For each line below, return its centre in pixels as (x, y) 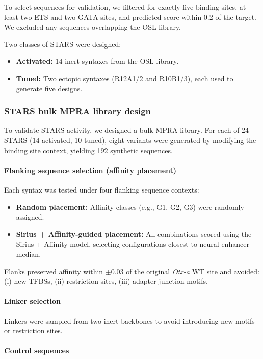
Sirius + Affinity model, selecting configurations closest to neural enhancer (133, 244)
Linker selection (32, 301)
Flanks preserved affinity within (54, 271)
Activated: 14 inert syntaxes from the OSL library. (97, 61)
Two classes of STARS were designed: (63, 44)
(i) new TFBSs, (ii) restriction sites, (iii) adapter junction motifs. (106, 281)
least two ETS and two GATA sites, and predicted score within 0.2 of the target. (130, 17)
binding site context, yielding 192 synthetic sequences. (88, 150)
